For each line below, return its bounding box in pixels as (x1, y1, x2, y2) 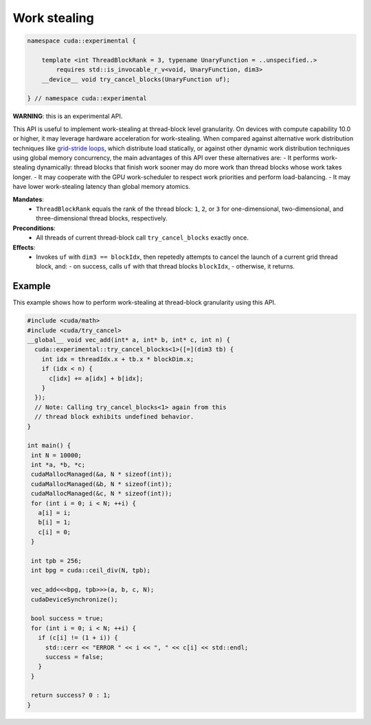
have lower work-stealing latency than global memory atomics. (12, 183, 190, 191)
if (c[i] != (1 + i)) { (38, 634, 118, 642)
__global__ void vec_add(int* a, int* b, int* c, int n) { (27, 336, 230, 343)
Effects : (12, 243, 36, 251)
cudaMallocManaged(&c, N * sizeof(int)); (31, 490, 172, 498)
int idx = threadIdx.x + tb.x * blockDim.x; (41, 355, 194, 363)
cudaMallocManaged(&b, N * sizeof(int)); (31, 480, 172, 487)
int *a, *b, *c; (31, 461, 86, 469)
